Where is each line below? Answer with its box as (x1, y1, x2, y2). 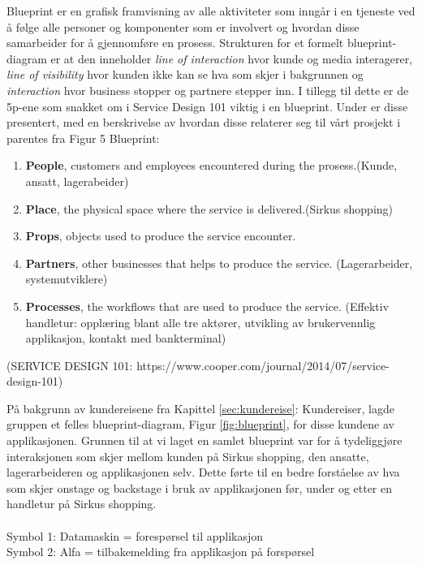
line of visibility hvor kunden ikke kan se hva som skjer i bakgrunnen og (6, 66, 364, 83)
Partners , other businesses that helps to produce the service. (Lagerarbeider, (25, 254, 413, 271)
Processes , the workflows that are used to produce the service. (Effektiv (25, 297, 390, 314)
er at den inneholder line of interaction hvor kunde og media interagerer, (50, 50, 413, 67)
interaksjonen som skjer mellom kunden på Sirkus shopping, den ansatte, (6, 447, 369, 464)
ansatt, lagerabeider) (25, 172, 129, 189)
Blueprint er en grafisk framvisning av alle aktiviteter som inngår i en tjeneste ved (6, 2, 416, 19)
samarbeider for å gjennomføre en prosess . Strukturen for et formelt (6, 34, 344, 51)
